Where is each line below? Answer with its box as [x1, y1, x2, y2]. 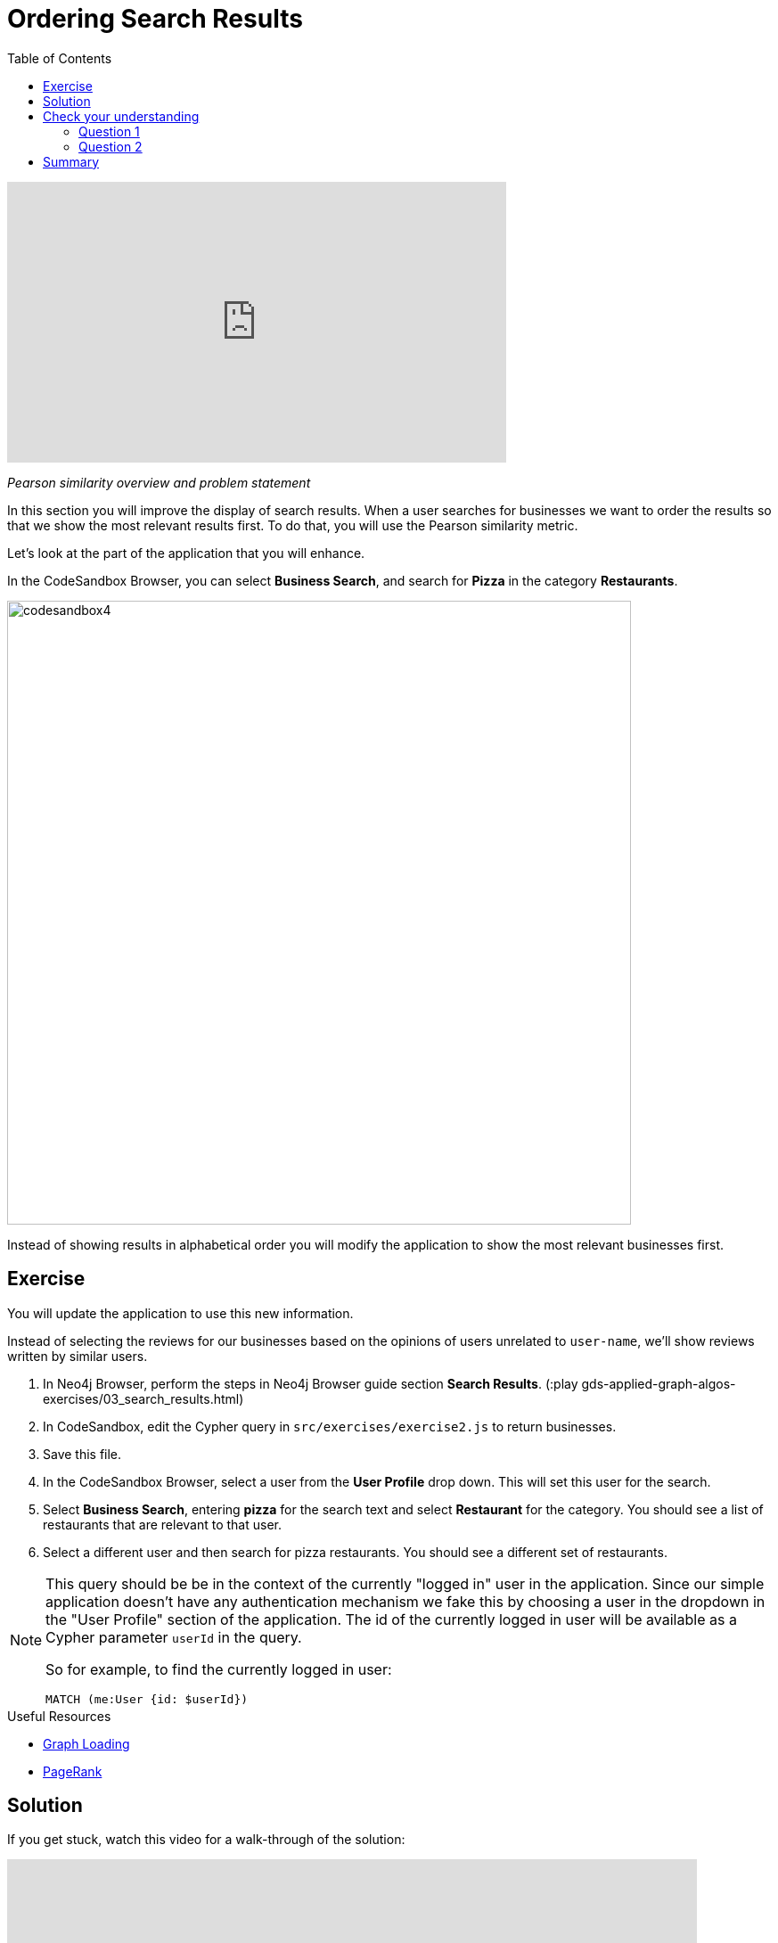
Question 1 [78, 123, 140, 139]
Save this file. [43, 1446, 122, 1462]
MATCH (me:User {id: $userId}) [45, 1692, 249, 1706]
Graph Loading [43, 1735, 130, 1751]
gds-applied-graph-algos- [581, 1375, 736, 1391]
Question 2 [78, 138, 143, 154]
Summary [43, 153, 100, 169]
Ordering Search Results [7, 4, 303, 34]
